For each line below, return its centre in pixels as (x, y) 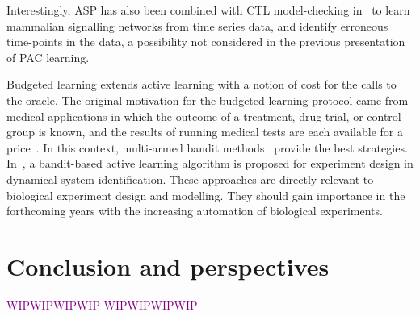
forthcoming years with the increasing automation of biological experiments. (195, 211)
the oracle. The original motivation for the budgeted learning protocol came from (208, 100)
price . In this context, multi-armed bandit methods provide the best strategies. (207, 147)
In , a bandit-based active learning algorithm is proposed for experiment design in (210, 163)
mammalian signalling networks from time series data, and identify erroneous (197, 25)
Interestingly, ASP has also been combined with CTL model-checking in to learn (208, 10)
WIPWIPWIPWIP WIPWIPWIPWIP (102, 304)
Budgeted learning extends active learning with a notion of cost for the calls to (202, 84)
